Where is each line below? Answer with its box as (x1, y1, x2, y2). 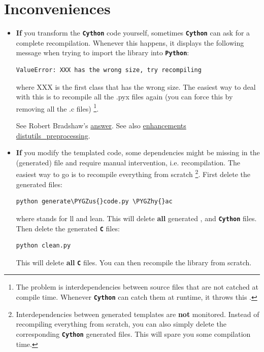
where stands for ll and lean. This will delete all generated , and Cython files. (16, 213, 257, 223)
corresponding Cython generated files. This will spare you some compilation (16, 328, 251, 339)
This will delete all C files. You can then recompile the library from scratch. (16, 257, 252, 267)
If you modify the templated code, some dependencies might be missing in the (16, 147, 260, 158)
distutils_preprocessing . (16, 130, 90, 140)
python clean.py (16, 242, 71, 250)
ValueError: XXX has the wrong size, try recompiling (16, 66, 202, 74)
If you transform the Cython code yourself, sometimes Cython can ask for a (16, 27, 250, 38)
